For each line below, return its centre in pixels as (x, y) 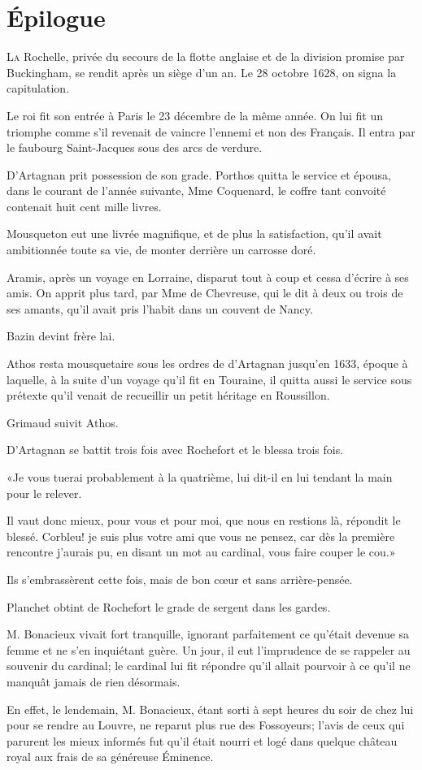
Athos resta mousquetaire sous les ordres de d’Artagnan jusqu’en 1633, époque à (207, 363)
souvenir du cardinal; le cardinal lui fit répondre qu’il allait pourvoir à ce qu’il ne (209, 666)
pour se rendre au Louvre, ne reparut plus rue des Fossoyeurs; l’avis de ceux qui (206, 725)
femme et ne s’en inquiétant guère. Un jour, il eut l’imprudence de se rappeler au (209, 649)
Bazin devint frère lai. (61, 336)
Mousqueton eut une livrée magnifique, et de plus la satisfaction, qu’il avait (194, 234)
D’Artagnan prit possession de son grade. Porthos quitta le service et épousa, (199, 174)
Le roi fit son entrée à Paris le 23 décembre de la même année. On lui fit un (195, 115)
